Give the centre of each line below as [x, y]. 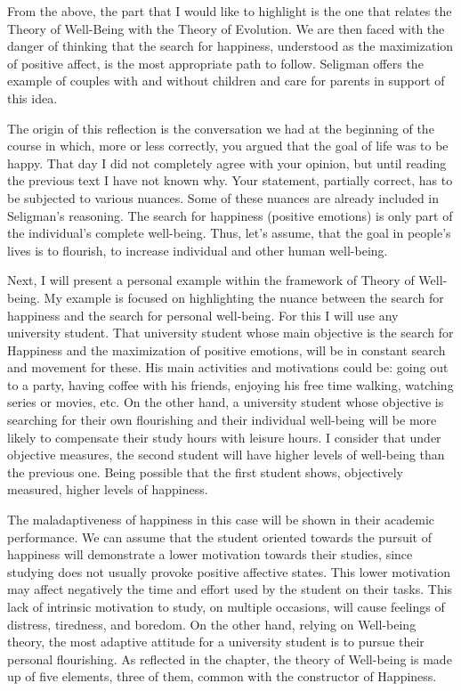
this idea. [32, 98]
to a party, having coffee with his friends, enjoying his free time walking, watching [230, 384]
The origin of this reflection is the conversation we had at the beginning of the [221, 128]
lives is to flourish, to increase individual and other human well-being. [198, 250]
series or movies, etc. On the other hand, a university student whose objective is [226, 402]
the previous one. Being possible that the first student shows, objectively [205, 472]
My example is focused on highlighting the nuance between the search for [244, 297]
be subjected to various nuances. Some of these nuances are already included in [223, 197]
